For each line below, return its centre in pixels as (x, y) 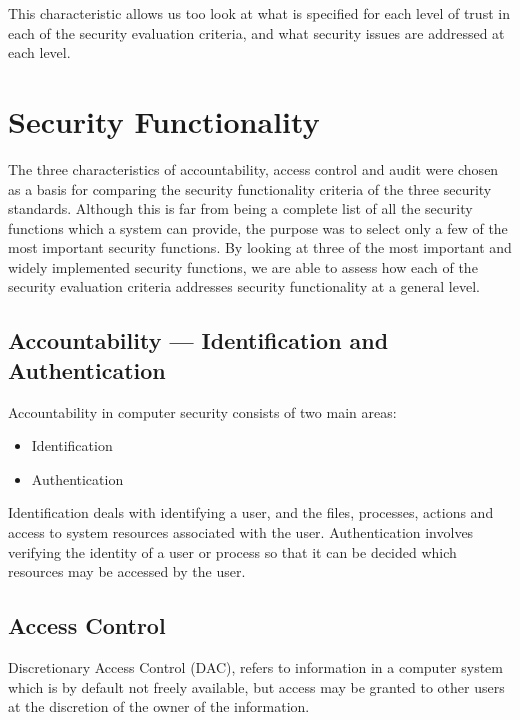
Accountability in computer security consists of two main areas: (202, 411)
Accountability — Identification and (198, 340)
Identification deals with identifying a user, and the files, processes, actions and (251, 512)
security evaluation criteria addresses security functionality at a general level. (244, 286)
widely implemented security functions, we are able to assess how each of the (243, 266)
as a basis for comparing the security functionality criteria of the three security (250, 188)
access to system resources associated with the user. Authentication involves (241, 532)
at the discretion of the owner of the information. (159, 706)
